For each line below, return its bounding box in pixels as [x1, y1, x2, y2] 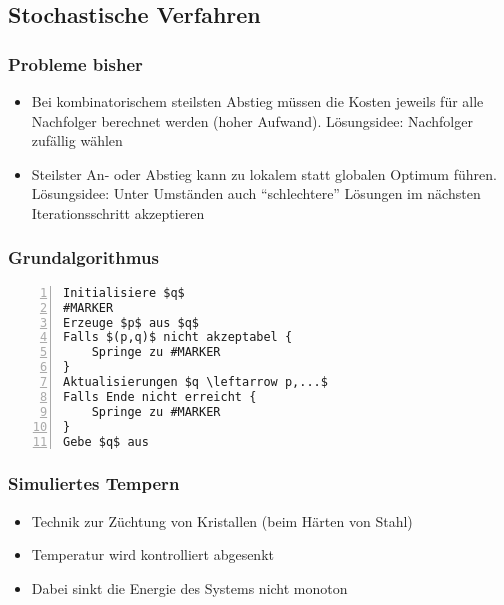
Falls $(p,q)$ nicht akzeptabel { [63, 330, 293, 345]
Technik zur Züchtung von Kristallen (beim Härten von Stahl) [31, 510, 413, 531]
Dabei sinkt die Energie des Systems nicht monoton [31, 577, 348, 598]
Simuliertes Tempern [8, 471, 180, 496]
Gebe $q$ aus [63, 434, 149, 449]
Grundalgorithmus [8, 245, 159, 270]
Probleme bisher [8, 51, 143, 76]
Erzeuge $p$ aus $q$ [63, 315, 200, 330]
